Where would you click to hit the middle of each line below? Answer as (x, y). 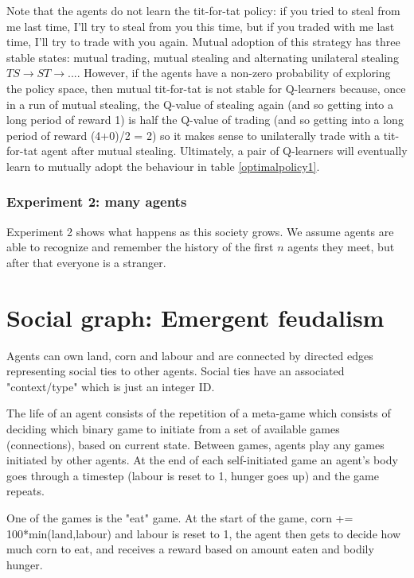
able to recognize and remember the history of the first (140, 247)
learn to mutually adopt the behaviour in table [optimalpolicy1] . (163, 166)
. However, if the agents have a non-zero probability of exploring (234, 73)
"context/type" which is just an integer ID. (111, 386)
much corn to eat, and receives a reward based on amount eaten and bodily (190, 549)
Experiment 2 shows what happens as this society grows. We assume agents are (200, 231)
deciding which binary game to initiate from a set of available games (173, 429)
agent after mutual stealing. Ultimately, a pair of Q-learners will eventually (224, 151)
